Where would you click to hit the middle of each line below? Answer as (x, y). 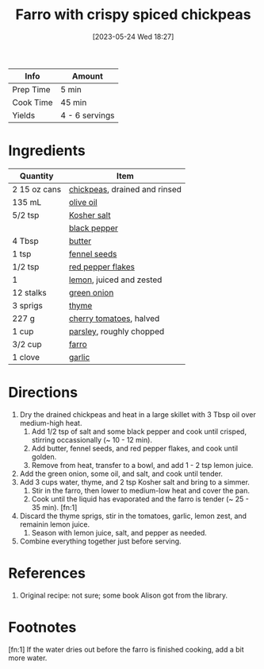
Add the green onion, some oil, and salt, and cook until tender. (121, 474)
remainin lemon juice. (55, 524)
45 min (74, 102)
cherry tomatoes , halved (114, 318)
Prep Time (31, 89)
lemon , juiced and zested (115, 280)
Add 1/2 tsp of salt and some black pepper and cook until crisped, (139, 431)
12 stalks (29, 292)
